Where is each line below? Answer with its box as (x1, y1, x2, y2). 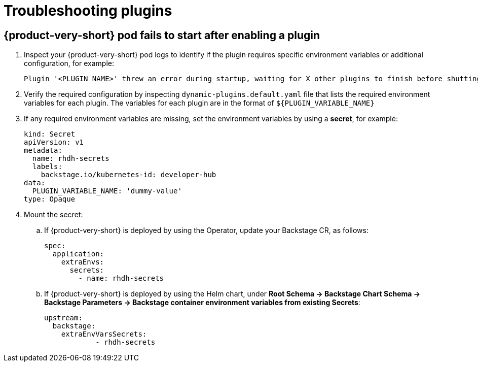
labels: (32, 162, 62, 171)
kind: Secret (24, 130, 76, 139)
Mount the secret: (24, 210, 83, 219)
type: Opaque (24, 195, 76, 204)
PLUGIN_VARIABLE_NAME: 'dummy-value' (32, 187, 182, 195)
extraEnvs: (61, 258, 104, 267)
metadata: (24, 146, 62, 155)
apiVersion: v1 (24, 138, 84, 147)
